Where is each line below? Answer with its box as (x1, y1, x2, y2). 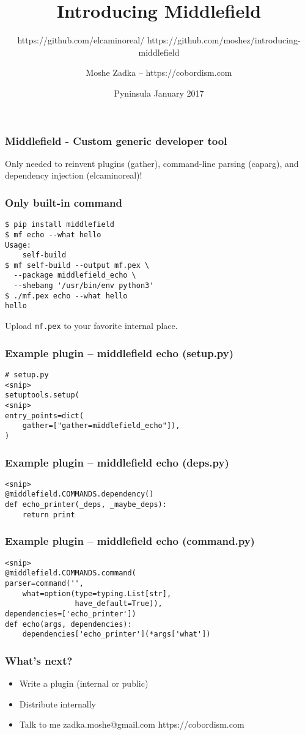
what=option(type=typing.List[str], (22, 589, 172, 598)
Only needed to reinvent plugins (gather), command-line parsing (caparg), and (5, 157, 299, 169)
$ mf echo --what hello (5, 230, 101, 239)
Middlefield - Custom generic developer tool (5, 133, 227, 148)
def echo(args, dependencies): (5, 619, 132, 629)
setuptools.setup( (5, 391, 79, 400)
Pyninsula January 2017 (114, 86, 204, 99)
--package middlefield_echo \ (13, 271, 136, 280)
